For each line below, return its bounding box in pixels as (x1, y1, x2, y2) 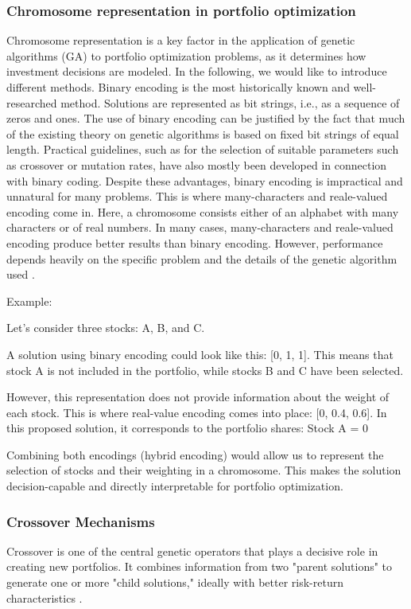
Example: (6, 292, 52, 309)
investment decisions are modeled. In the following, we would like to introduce (6, 63, 387, 80)
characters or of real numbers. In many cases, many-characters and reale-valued (6, 219, 394, 236)
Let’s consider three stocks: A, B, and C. (6, 319, 205, 336)
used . (6, 266, 35, 283)
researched (6, 94, 57, 111)
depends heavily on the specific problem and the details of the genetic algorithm (6, 250, 397, 267)
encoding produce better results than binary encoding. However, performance (6, 234, 383, 251)
